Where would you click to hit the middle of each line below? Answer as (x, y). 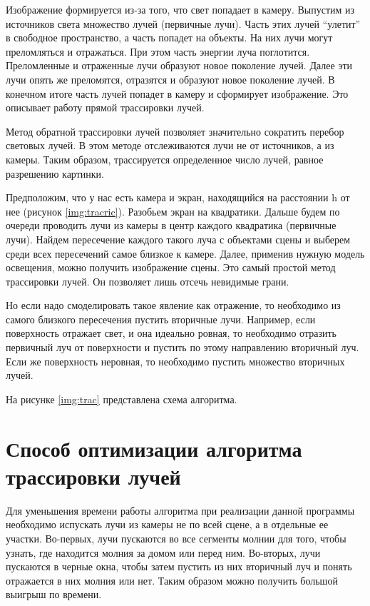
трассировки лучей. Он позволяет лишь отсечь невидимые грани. (148, 281)
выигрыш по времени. (54, 594)
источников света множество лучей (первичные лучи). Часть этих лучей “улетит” (183, 23)
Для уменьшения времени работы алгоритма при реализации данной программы (180, 510)
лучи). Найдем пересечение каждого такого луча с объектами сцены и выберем (178, 239)
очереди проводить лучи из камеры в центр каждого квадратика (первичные (171, 225)
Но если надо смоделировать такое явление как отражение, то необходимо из (173, 305)
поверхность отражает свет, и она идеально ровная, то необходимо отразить (171, 333)
